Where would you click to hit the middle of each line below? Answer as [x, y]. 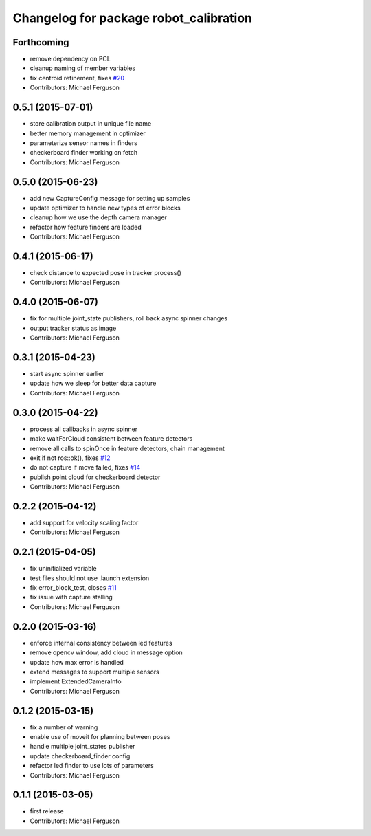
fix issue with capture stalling [71, 597]
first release [47, 811]
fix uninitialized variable [64, 569]
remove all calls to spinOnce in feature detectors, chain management [127, 448]
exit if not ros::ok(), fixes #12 [70, 458]
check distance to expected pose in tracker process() [106, 273]
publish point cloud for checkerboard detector [95, 477]
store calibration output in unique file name [91, 124]
